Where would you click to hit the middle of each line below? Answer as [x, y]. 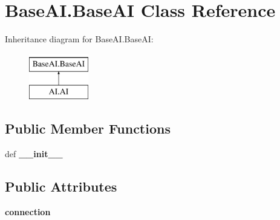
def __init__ [34, 154]
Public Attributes [61, 186]
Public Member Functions [88, 128]
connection [28, 211]
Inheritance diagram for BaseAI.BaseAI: [79, 39]
